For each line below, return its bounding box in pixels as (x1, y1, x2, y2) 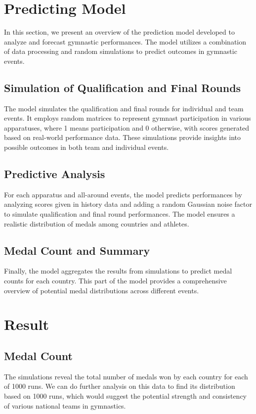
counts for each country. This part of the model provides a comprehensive (4, 276, 227, 286)
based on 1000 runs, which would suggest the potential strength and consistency (4, 391, 247, 401)
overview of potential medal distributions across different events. (4, 285, 199, 295)
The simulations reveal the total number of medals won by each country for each (4, 371, 248, 381)
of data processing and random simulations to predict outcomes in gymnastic (4, 46, 237, 56)
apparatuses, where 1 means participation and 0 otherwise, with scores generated (4, 122, 250, 133)
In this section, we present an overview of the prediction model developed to (4, 27, 235, 37)
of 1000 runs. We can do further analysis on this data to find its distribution (4, 381, 235, 391)
